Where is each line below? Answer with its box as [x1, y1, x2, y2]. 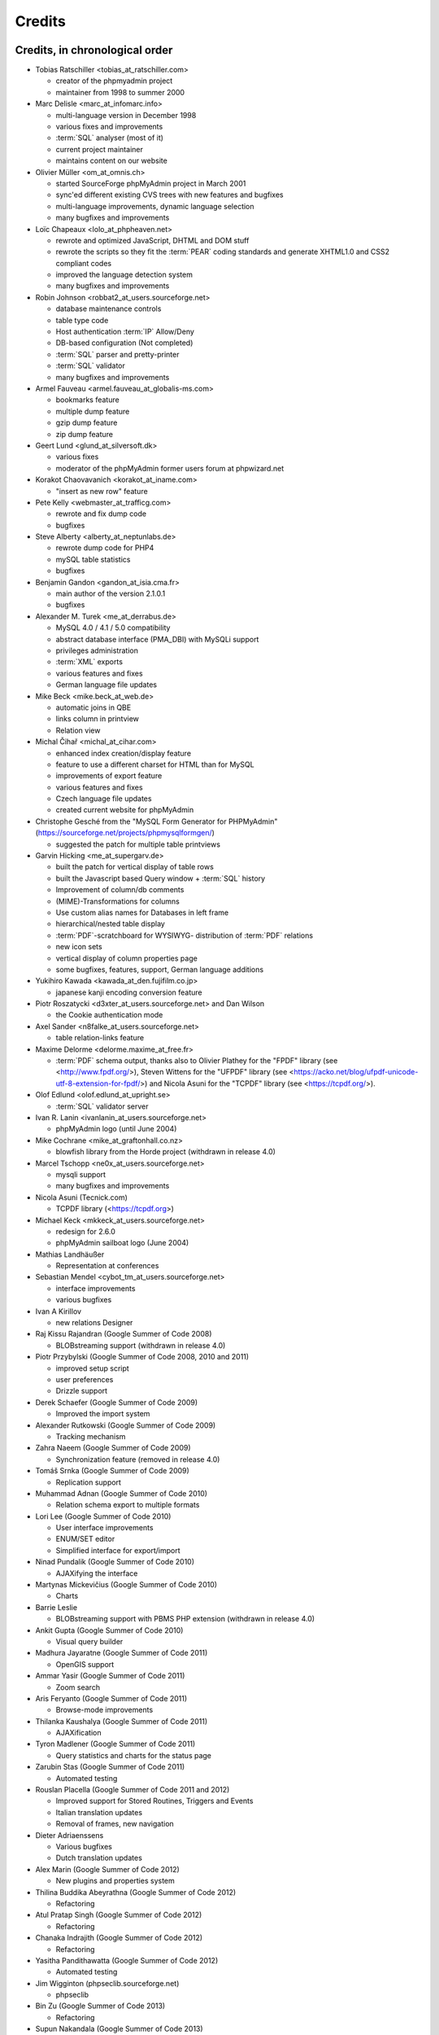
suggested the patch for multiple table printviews [55, 839, 221, 849]
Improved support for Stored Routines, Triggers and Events [55, 1796, 254, 1806]
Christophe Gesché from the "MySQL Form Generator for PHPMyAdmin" [35, 816, 278, 826]
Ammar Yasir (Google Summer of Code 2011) [35, 1671, 185, 1681]
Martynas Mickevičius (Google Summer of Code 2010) [35, 1580, 218, 1590]
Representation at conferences [55, 1261, 159, 1271]
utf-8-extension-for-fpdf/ [55, 1079, 141, 1088]
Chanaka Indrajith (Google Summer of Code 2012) [35, 1933, 203, 1943]
